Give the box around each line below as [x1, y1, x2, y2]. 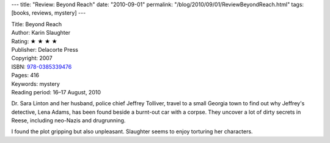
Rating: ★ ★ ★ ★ [11, 37, 57, 45]
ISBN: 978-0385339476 [11, 63, 72, 70]
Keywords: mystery [11, 80, 61, 88]
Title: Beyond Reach [11, 20, 62, 27]
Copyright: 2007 [11, 55, 53, 62]
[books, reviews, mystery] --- [11, 9, 86, 16]
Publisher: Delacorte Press [11, 46, 79, 53]
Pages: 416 [11, 72, 40, 79]
